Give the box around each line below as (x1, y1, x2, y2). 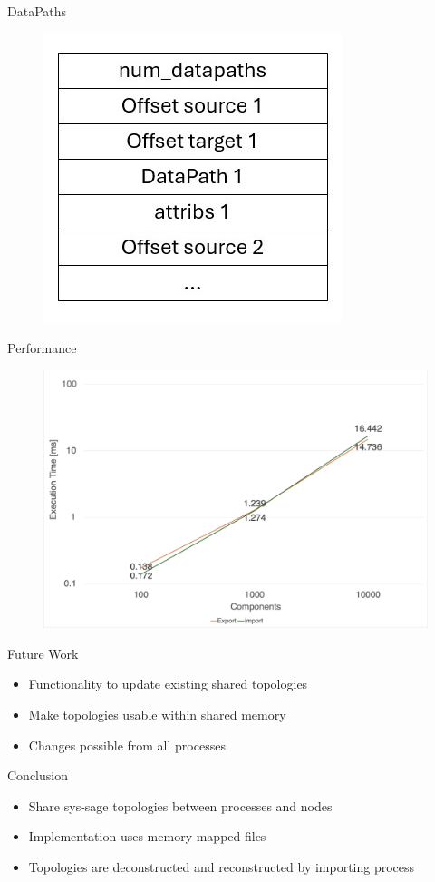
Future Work (7, 643, 79, 662)
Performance (7, 338, 77, 358)
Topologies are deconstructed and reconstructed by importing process (28, 857, 415, 876)
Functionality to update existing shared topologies (28, 674, 308, 693)
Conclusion (7, 766, 68, 785)
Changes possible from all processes (28, 735, 226, 754)
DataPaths (7, 2, 67, 20)
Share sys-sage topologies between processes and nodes (28, 796, 333, 815)
